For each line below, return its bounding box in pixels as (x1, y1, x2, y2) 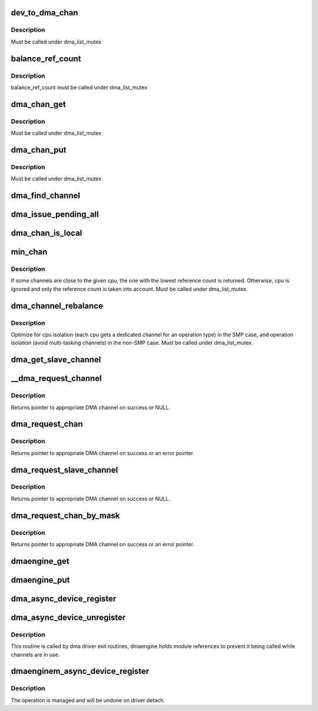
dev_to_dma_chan (11, 8, 78, 18)
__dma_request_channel (11, 374, 102, 384)
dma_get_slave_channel (11, 355, 101, 365)
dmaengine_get (11, 556, 70, 566)
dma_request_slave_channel (11, 465, 118, 475)
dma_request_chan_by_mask (11, 510, 120, 520)
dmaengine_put (11, 574, 70, 585)
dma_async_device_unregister (11, 612, 126, 622)
